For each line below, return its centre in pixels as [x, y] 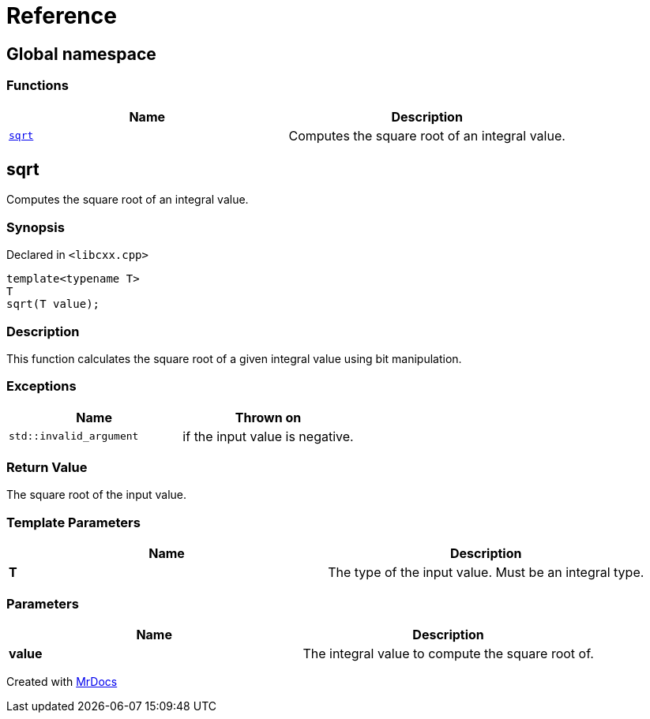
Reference [62, 16]
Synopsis [36, 227]
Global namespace [81, 54]
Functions [38, 86]
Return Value [47, 468]
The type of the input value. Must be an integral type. [486, 573]
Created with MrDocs [62, 681]
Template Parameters [73, 522]
